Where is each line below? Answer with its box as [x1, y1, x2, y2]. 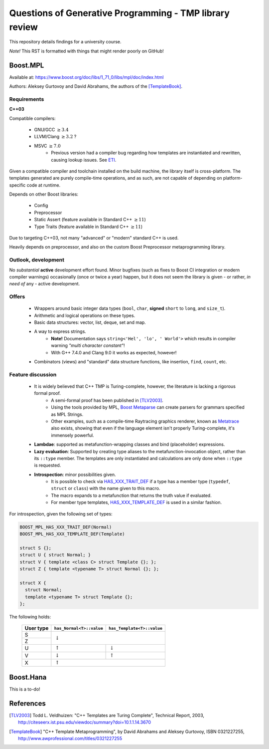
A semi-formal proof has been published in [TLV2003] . [51, 397, 164, 403]
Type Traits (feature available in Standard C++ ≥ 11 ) [34, 224, 143, 230]
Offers [9, 293, 25, 300]
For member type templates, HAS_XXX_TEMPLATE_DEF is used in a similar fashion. [51, 499, 222, 505]
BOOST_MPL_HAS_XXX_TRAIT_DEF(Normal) [19, 524, 112, 530]
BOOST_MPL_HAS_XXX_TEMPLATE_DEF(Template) [19, 531, 125, 536]
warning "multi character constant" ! [51, 342, 125, 349]
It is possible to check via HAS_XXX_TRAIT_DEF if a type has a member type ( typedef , [51, 479, 230, 485]
